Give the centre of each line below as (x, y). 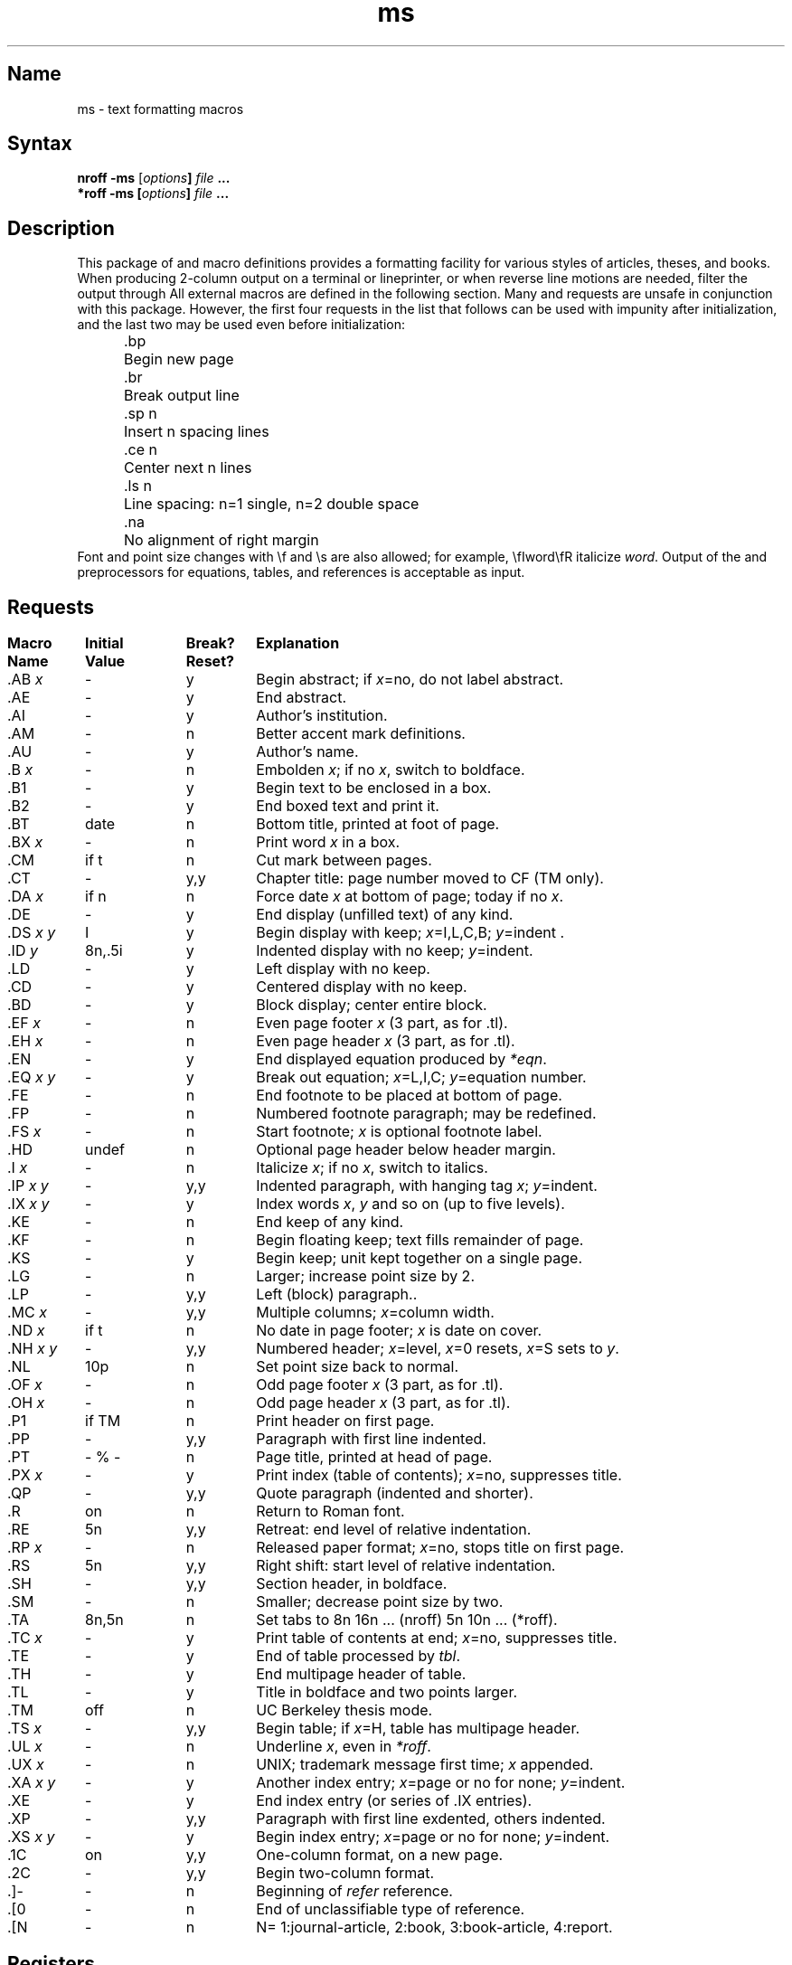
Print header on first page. (345, 1421)
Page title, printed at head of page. (374, 1457)
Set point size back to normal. (358, 1367)
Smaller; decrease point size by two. (380, 1602)
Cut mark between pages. (344, 860)
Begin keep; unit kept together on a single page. (419, 1258)
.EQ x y (32, 1077)
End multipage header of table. (361, 1674)
